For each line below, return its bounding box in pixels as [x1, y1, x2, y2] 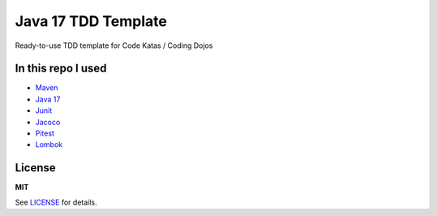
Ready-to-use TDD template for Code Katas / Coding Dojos [15, 41, 213, 50]
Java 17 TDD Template [15, 12, 168, 30]
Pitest [35, 128, 54, 138]
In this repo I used [15, 62, 107, 76]
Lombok [35, 140, 63, 149]
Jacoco [35, 117, 61, 127]
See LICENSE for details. [15, 197, 97, 207]
